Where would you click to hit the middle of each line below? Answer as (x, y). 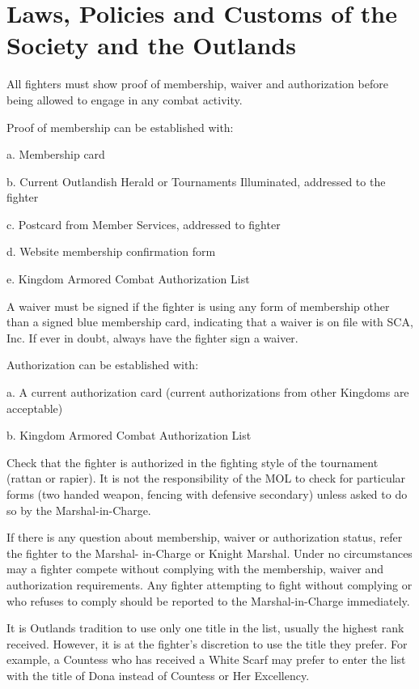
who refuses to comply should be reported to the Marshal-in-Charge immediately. (208, 600)
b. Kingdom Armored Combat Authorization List (129, 435)
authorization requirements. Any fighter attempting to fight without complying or (209, 584)
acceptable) (35, 408)
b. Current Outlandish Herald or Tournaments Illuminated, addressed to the (196, 181)
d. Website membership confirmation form (111, 251)
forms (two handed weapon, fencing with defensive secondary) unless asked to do (207, 494)
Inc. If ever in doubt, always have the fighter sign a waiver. (152, 337)
